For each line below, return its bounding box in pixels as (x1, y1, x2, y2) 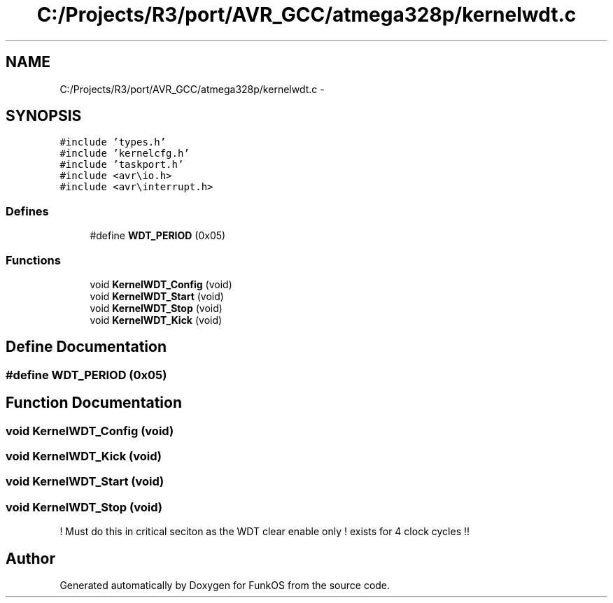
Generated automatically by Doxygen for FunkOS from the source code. (59, 579, 390, 591)
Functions (6, 253, 61, 267)
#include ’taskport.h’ (59, 159, 184, 171)
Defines (6, 204, 49, 218)
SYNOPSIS (6, 107, 82, 125)
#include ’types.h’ (59, 136, 167, 148)
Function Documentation (6, 394, 182, 412)
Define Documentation (6, 338, 167, 356)
